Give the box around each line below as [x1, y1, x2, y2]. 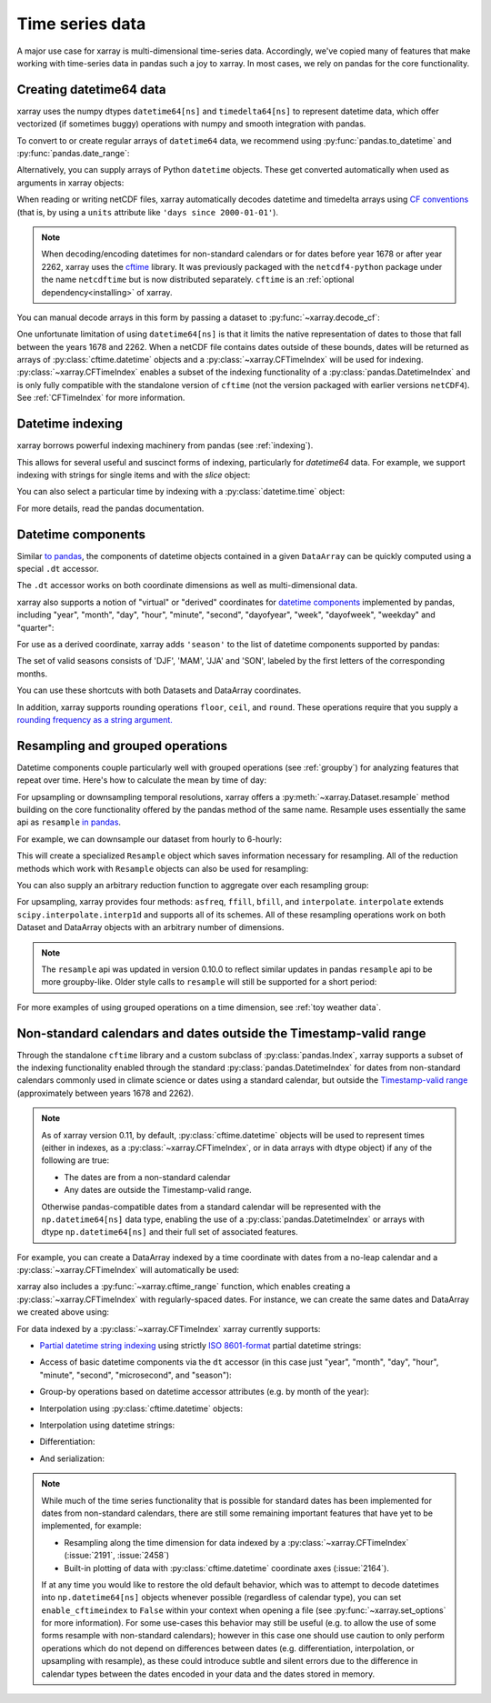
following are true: [41, 1155, 110, 1166]
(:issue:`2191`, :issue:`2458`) [64, 1550, 170, 1561]
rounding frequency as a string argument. [16, 714, 173, 725]
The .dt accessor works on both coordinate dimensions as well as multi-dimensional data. [16, 580, 358, 591]
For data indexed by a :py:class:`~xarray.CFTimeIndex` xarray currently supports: [16, 1323, 321, 1334]
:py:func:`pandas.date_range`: [16, 148, 130, 159]
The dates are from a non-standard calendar [64, 1171, 231, 1182]
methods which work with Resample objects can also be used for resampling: [16, 863, 309, 874]
